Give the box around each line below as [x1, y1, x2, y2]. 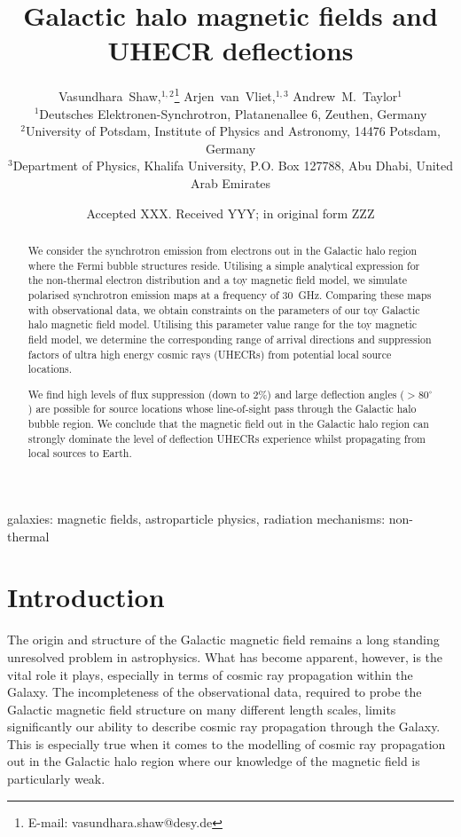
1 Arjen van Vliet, [174, 84, 276, 105]
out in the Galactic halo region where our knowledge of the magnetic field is [7, 752, 420, 770]
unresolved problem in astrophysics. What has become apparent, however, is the [7, 647, 443, 666]
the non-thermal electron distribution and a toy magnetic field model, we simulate [27, 272, 408, 288]
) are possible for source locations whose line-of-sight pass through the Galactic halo [27, 401, 417, 416]
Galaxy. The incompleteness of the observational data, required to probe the [7, 683, 422, 701]
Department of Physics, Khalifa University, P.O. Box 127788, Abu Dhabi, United [12, 156, 454, 175]
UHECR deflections [107, 32, 354, 68]
